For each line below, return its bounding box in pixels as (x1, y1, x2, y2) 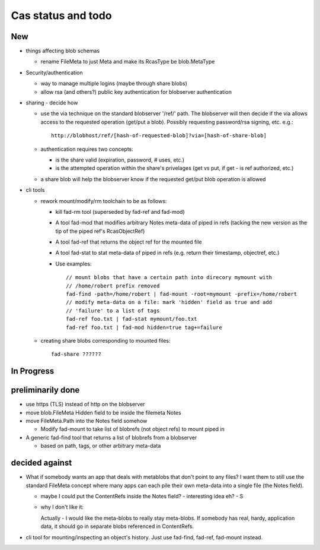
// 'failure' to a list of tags (66, 307, 160, 314)
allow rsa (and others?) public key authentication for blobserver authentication (40, 88, 232, 95)
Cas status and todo (11, 9, 112, 22)
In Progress (11, 366, 55, 377)
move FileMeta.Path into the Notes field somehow (25, 418, 148, 425)
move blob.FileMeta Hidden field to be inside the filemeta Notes (25, 409, 181, 416)
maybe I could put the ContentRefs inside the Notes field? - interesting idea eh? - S (40, 492, 244, 500)
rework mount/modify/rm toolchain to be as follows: (40, 197, 167, 204)
